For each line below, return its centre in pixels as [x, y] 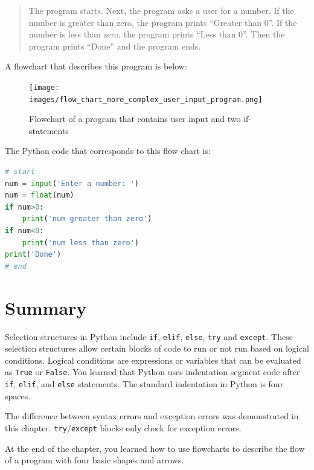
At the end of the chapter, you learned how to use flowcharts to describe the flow [155, 448]
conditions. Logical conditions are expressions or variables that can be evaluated [153, 360]
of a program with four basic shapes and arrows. [95, 460]
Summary [46, 307]
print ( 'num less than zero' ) [80, 243]
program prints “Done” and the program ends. [115, 46]
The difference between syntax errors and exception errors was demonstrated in [152, 416]
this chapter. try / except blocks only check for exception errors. [123, 427]
